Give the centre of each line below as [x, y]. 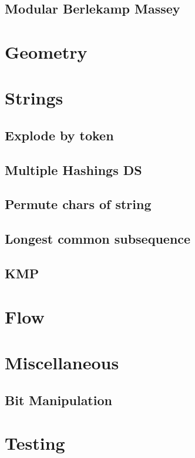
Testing [35, 443]
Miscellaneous [62, 362]
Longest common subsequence [98, 239]
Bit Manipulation [58, 400]
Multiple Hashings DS [73, 169]
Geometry [46, 51]
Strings [34, 98]
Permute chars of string [78, 204]
